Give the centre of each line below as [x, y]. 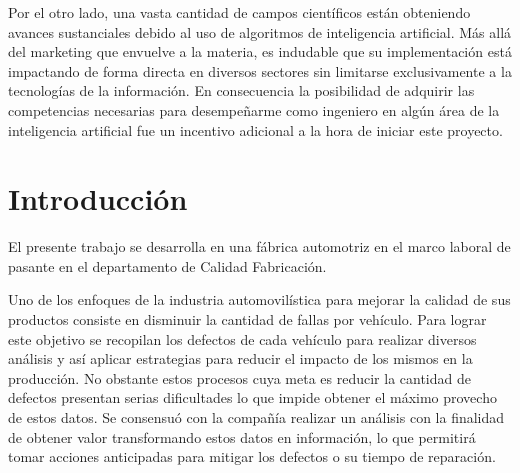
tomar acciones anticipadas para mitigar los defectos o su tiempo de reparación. [252, 456]
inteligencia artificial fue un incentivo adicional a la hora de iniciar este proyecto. [255, 129]
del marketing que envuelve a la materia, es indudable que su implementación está [260, 51]
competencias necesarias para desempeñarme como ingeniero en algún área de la [254, 109]
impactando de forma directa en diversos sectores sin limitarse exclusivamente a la [260, 70]
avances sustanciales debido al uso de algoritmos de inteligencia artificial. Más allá [260, 31]
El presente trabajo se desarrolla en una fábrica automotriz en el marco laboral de [259, 246]
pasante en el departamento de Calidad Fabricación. [167, 265]
